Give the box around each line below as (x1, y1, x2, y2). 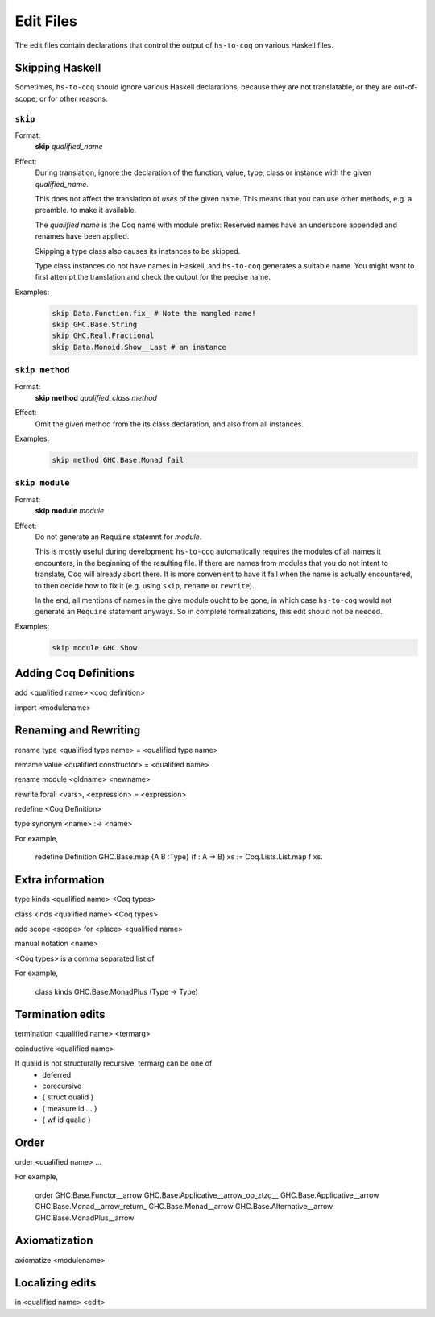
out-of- (393, 82, 418, 92)
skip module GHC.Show (52, 643, 138, 652)
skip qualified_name (35, 142, 104, 152)
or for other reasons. (39, 93, 108, 103)
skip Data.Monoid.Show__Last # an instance (52, 343, 227, 351)
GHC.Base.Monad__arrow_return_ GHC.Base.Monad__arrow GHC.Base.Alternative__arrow (35, 1202, 333, 1211)
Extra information (14, 873, 105, 887)
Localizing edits (14, 1276, 97, 1290)
